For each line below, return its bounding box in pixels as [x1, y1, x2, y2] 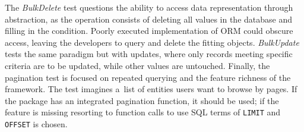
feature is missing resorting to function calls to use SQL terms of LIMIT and [5, 106, 281, 118]
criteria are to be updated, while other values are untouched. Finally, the [5, 59, 270, 71]
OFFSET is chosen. [5, 118, 68, 130]
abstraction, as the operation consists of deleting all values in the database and [5, 12, 293, 25]
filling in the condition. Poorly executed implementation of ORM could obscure [5, 24, 293, 37]
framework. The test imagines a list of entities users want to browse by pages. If [5, 83, 297, 95]
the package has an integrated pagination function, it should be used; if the [5, 94, 279, 106]
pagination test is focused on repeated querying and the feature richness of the [5, 71, 291, 83]
